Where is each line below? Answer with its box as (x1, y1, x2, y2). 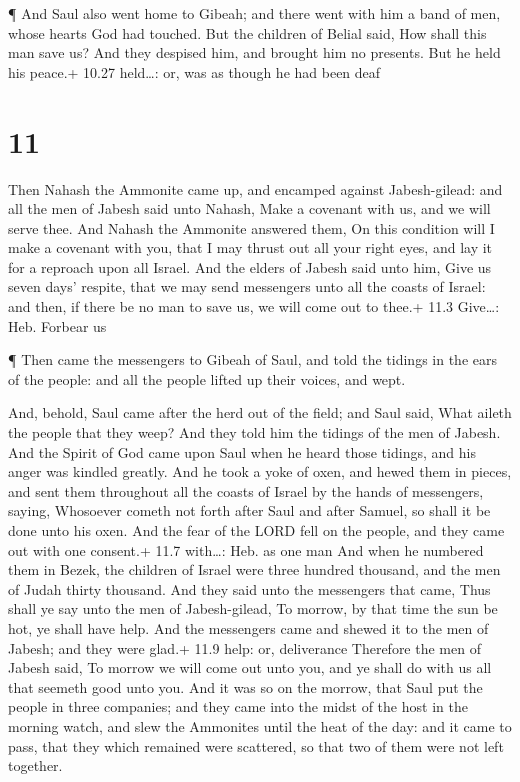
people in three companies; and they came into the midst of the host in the (8, 696, 468, 717)
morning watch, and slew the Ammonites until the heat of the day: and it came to (8, 715, 512, 736)
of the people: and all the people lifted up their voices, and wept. (8, 368, 406, 389)
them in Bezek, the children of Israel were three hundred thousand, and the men (8, 559, 501, 580)
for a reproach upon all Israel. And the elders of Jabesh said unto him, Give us (8, 256, 492, 277)
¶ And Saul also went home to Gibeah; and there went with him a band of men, (8, 3, 501, 23)
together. (8, 755, 63, 776)
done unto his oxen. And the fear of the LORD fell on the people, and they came (8, 520, 505, 540)
